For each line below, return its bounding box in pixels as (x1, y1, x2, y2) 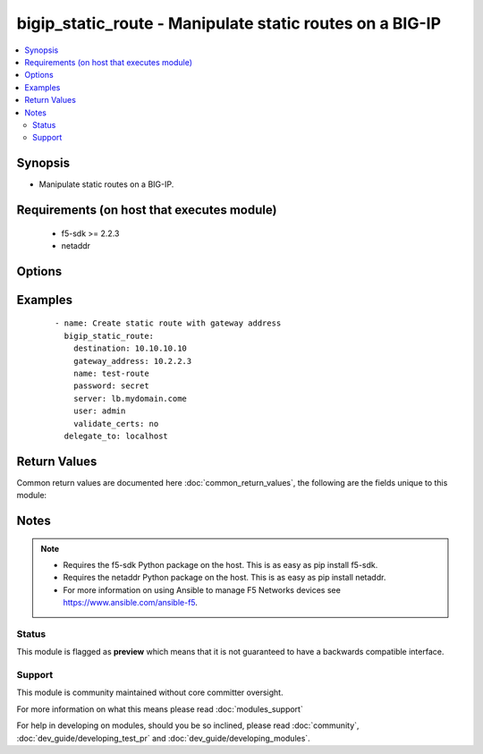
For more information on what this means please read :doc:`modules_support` (16, 703, 303, 715)
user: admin (72, 406, 126, 416)
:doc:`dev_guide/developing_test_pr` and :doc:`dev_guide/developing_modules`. (16, 733, 310, 743)
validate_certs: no (72, 419, 159, 428)
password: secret (72, 381, 149, 391)
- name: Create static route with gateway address (55, 318, 282, 328)
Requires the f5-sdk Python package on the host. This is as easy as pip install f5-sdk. (63, 560, 378, 571)
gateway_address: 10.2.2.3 (72, 356, 192, 366)
